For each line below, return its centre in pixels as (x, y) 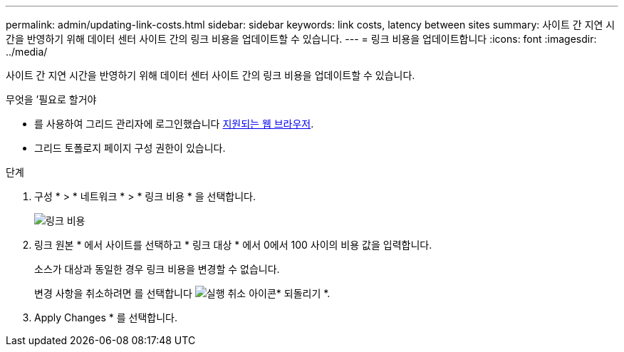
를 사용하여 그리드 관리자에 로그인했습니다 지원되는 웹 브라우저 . (174, 124)
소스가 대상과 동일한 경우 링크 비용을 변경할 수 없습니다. (157, 269)
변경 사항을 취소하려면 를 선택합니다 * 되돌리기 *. (182, 293)
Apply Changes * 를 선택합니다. (106, 317)
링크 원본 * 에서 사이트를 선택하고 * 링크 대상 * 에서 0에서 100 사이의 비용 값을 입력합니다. (233, 245)
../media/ (27, 52)
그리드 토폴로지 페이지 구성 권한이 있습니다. (130, 148)
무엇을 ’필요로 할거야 (51, 99)
